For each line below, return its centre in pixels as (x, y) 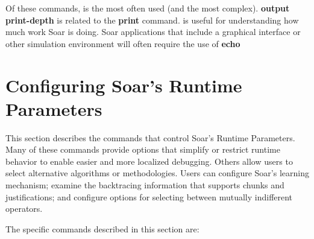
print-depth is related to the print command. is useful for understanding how (152, 20)
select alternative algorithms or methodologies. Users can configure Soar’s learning (157, 173)
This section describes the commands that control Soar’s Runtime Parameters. (150, 137)
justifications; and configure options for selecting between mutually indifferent (149, 196)
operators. (24, 209)
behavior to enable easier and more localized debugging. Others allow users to (149, 161)
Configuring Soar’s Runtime (124, 85)
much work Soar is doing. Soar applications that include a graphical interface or (153, 32)
